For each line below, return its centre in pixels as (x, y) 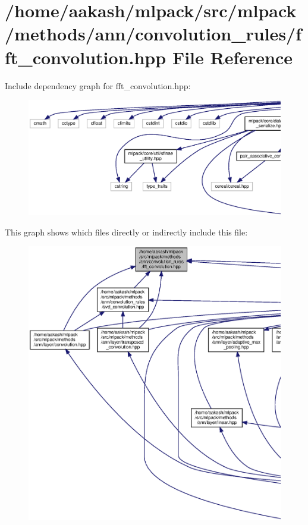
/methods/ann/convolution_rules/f (153, 34)
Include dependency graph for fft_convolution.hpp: (98, 85)
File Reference (232, 57)
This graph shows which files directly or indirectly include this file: (126, 232)
